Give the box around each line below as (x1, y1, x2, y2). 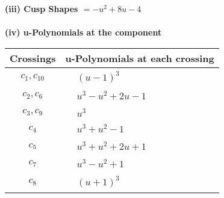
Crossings (10, 51, 56, 65)
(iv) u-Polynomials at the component (5, 26, 162, 39)
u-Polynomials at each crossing (65, 51, 214, 65)
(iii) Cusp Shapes (5, 2, 78, 14)
